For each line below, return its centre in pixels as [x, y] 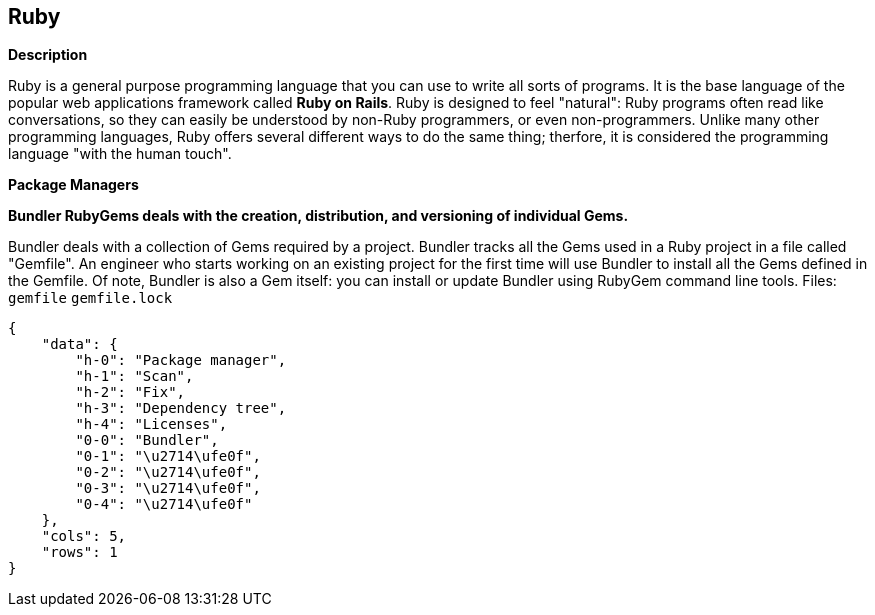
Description [48, 55]
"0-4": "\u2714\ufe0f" [164, 504]
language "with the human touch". [120, 154]
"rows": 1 [79, 552]
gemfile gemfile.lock [90, 298]
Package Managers [73, 185]
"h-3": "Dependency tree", [181, 408]
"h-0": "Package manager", [181, 360]
